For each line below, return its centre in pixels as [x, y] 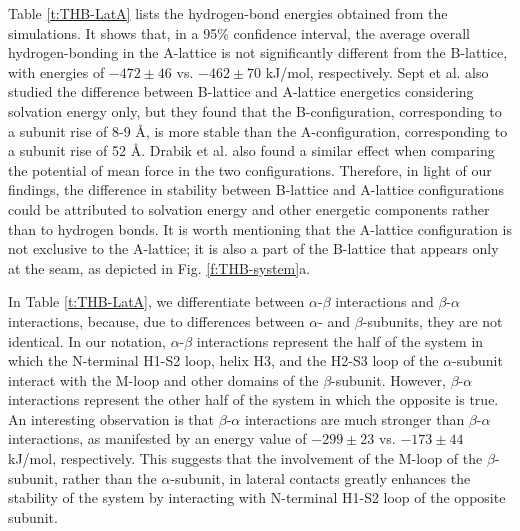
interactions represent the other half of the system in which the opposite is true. [253, 399]
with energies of [56, 71]
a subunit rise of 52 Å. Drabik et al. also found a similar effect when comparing [251, 150]
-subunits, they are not [432, 320]
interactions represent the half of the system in [340, 340]
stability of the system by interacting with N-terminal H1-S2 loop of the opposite [257, 497]
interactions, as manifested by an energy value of [157, 438]
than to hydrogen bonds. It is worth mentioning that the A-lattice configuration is [260, 228]
